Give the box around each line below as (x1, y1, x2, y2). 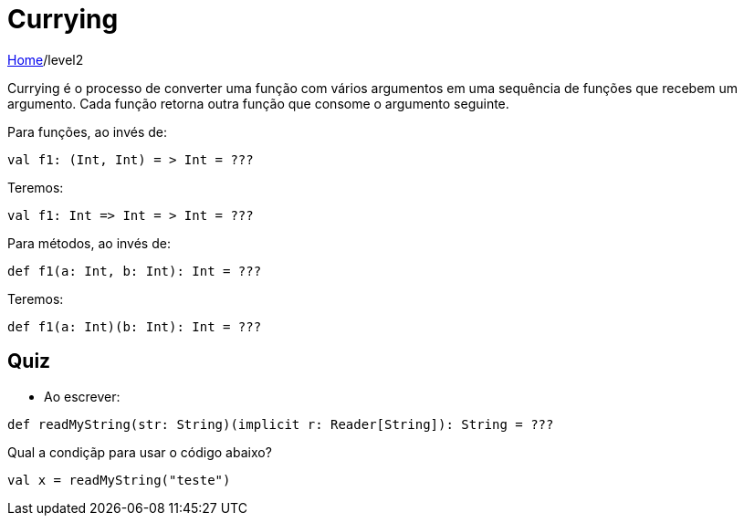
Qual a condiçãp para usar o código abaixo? (7, 444, 272, 460)
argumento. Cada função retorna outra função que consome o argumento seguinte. (7, 95, 509, 111)
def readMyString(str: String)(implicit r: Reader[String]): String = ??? (7, 416, 554, 432)
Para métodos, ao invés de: (7, 235, 171, 251)
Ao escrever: (44, 388, 121, 404)
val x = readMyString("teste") (7, 472, 231, 487)
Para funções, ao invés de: (7, 123, 168, 140)
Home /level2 (7, 51, 84, 68)
